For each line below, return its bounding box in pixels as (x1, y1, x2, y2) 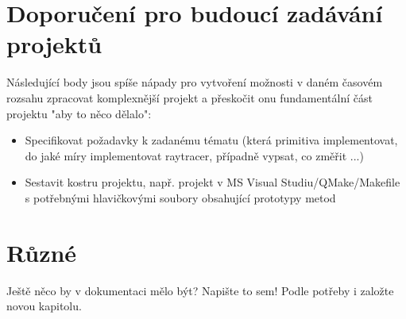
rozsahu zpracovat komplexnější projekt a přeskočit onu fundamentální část (6, 89, 373, 106)
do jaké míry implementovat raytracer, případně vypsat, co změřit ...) (25, 147, 364, 163)
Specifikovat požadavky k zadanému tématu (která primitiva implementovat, (25, 132, 398, 148)
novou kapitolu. (6, 298, 82, 314)
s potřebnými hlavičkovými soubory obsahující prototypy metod (25, 189, 336, 206)
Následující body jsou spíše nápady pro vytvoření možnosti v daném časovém (6, 74, 383, 90)
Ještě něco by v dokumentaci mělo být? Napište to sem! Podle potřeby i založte (6, 282, 394, 298)
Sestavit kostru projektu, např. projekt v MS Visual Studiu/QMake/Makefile (25, 174, 400, 190)
